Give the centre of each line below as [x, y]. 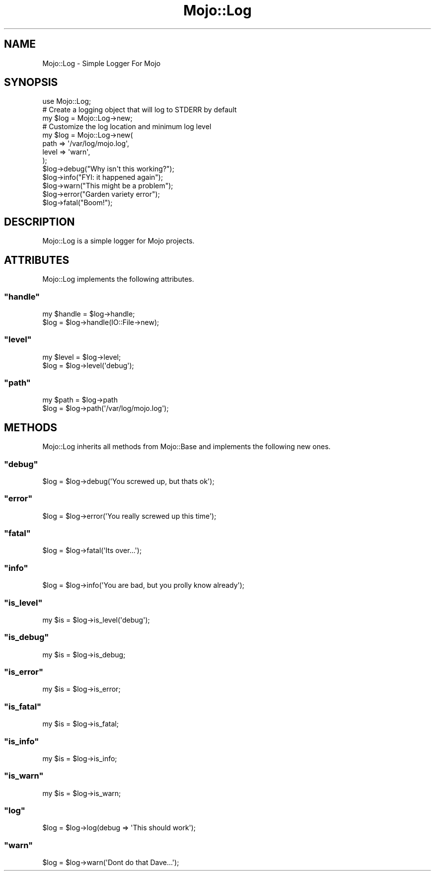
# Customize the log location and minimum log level [127, 127]
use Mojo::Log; [67, 101]
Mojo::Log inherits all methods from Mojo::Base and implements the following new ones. [186, 447]
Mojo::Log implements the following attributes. [118, 279]
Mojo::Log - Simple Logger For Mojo [102, 63]
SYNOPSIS [31, 82]
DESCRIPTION [39, 222]
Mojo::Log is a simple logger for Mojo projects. [118, 241]
